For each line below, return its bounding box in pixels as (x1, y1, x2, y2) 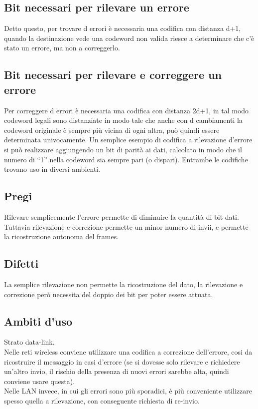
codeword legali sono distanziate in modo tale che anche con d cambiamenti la (4, 115, 243, 125)
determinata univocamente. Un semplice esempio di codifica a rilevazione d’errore (4, 134, 253, 145)
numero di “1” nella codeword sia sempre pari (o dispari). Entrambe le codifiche (4, 154, 248, 164)
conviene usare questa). (4, 376, 75, 386)
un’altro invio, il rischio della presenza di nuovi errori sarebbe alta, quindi (4, 366, 229, 377)
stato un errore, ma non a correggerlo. (4, 42, 120, 53)
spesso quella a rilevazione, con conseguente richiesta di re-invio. (4, 395, 200, 406)
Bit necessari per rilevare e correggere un (4, 67, 222, 82)
